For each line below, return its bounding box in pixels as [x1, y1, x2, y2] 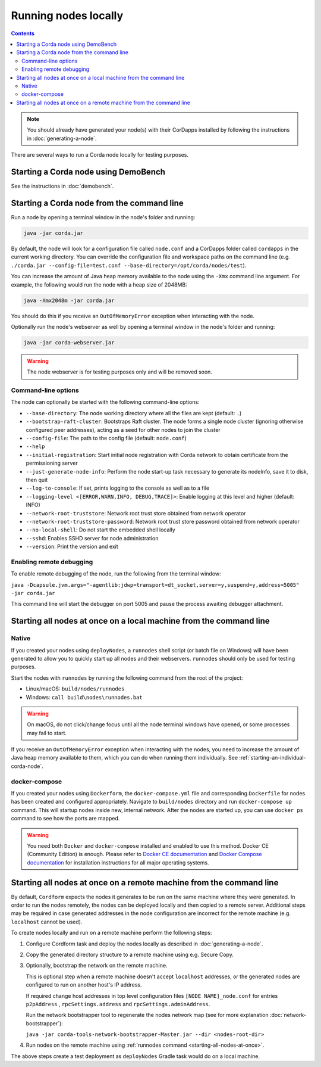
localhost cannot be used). [11, 918, 83, 925]
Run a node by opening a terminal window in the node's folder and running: [11, 214, 196, 221]
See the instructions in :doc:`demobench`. [11, 182, 114, 190]
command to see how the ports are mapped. [11, 815, 120, 822]
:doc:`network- [269, 1012, 306, 1019]
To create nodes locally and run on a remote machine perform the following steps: [11, 929, 212, 937]
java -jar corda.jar [23, 230, 83, 237]
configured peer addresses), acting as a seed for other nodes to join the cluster [26, 426, 221, 433]
